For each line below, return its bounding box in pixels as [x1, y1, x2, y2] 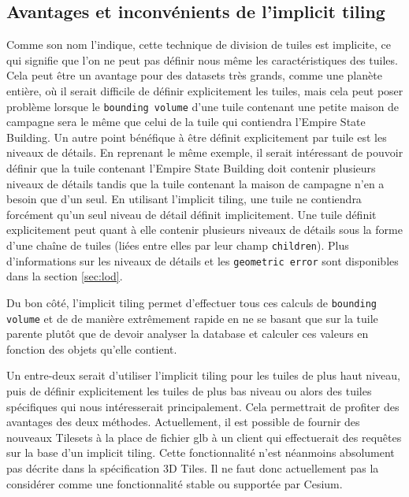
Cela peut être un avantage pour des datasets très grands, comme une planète [6, 67, 382, 83]
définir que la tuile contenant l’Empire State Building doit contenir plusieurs [6, 160, 376, 176]
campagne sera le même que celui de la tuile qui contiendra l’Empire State [6, 113, 366, 130]
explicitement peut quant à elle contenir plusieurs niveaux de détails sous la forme [6, 221, 403, 238]
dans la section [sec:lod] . [6, 268, 123, 284]
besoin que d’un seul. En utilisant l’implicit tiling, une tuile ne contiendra [6, 191, 362, 207]
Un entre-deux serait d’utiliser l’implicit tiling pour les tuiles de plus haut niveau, [6, 367, 400, 384]
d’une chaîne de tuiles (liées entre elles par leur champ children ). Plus [6, 236, 349, 253]
